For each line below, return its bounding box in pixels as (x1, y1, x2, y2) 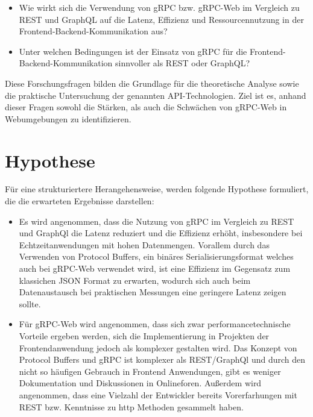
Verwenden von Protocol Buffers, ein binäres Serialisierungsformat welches (19, 250, 294, 263)
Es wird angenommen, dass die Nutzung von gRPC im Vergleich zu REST (19, 215, 294, 227)
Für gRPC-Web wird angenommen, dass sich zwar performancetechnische (19, 318, 291, 330)
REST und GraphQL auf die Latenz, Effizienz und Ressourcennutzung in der (19, 13, 304, 25)
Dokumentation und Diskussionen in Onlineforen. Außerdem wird (19, 377, 262, 389)
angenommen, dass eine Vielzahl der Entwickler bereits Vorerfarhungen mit (19, 388, 297, 401)
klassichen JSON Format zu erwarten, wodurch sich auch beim (19, 274, 251, 286)
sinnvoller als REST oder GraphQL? (115, 57, 250, 69)
